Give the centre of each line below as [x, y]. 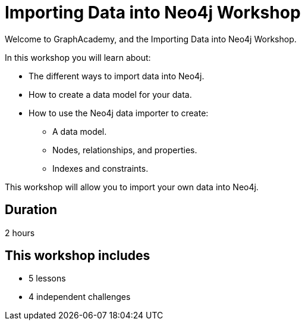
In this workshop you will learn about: [78, 57]
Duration [31, 210]
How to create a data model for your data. [110, 94]
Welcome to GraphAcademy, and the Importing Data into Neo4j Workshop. [151, 39]
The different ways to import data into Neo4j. [117, 76]
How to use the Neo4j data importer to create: [119, 113]
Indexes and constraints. [100, 168]
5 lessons [47, 278]
